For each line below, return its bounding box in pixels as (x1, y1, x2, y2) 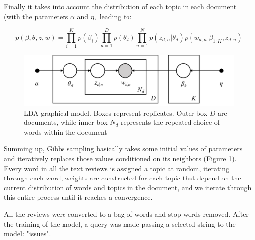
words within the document (24, 126, 107, 137)
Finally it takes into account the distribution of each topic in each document (4, 1, 237, 11)
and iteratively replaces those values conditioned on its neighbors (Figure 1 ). (4, 153, 237, 163)
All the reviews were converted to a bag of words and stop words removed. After (4, 208, 249, 219)
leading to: (99, 11, 132, 21)
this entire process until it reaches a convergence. (4, 192, 153, 202)
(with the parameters (4, 11, 68, 21)
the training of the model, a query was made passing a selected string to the (4, 218, 236, 229)
